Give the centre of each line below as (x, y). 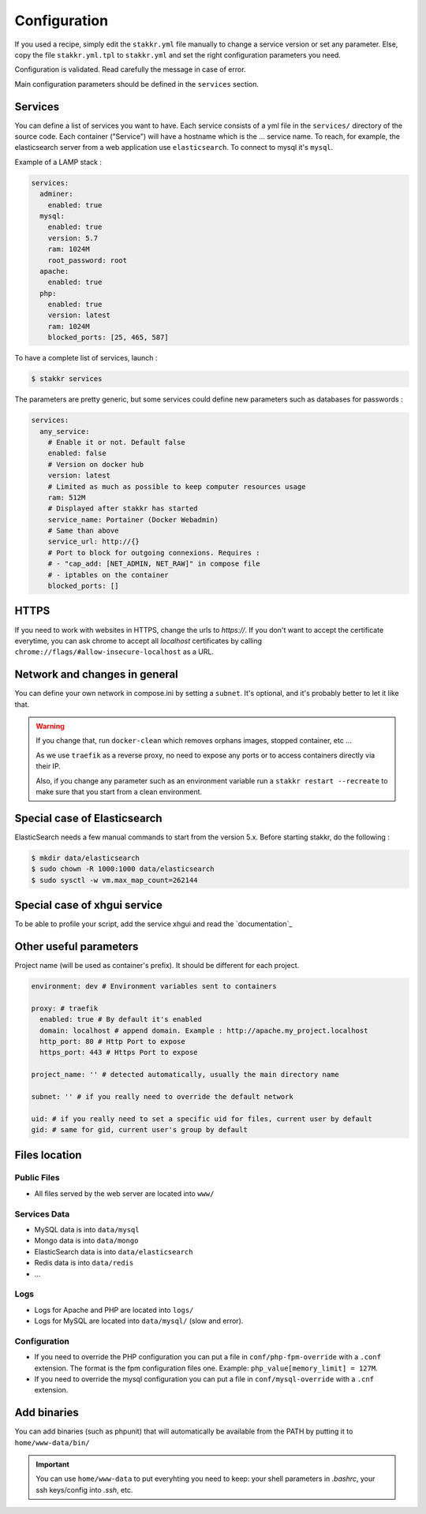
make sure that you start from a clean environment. (119, 791)
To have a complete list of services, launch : (86, 358)
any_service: (65, 431)
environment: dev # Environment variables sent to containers (154, 987)
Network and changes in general (97, 675)
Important (53, 1464)
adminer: (56, 194)
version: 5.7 (73, 238)
